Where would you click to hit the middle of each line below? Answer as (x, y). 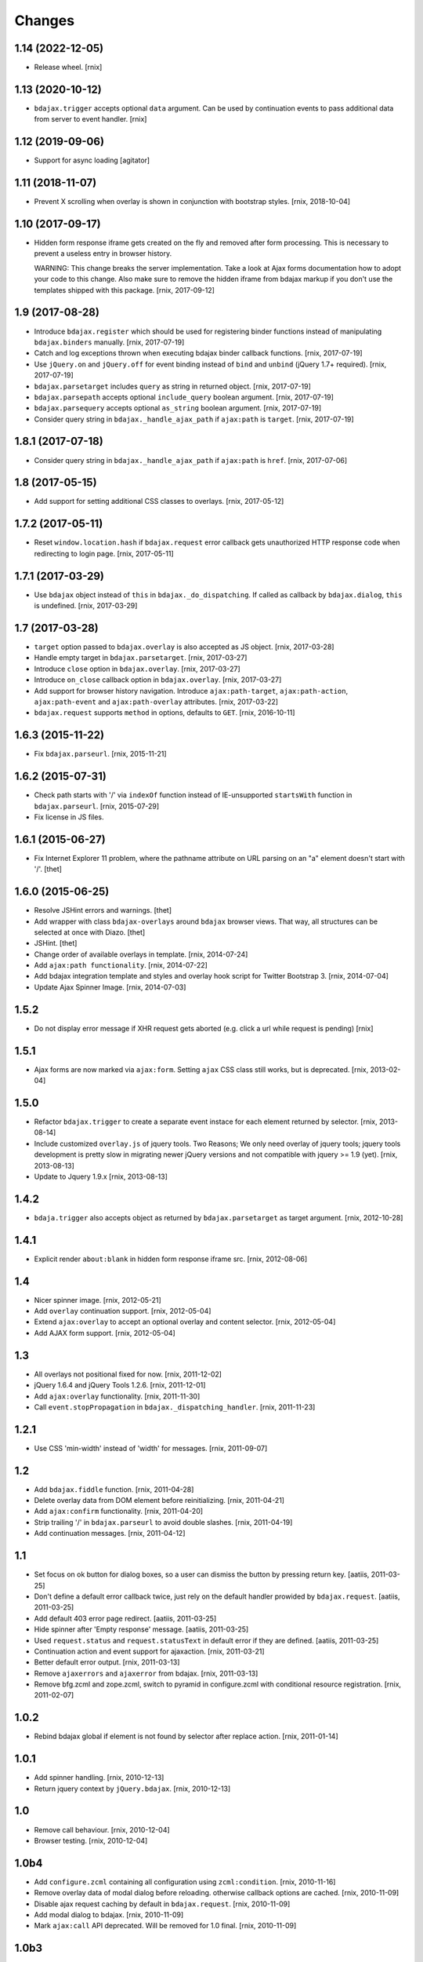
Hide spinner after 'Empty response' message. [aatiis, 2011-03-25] (141, 1629)
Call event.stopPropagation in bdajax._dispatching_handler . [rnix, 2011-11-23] (175, 1407)
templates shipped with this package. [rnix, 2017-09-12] (125, 290)
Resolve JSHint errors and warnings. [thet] (103, 910)
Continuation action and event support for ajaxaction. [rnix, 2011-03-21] (150, 1651)
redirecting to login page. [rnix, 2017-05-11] (104, 553)
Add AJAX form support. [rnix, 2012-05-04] (105, 1333)
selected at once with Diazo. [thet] (90, 932)
